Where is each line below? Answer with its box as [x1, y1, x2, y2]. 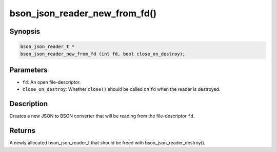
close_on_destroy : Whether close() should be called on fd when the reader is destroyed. [22, 86, 221, 92]
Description [9, 99, 48, 108]
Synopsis [9, 27, 41, 36]
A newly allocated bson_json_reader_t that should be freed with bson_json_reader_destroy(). [9, 140, 206, 146]
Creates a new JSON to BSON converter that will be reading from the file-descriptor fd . [9, 113, 195, 119]
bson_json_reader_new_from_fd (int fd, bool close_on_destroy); [20, 51, 186, 57]
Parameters [9, 65, 48, 74]
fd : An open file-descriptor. [22, 79, 81, 85]
